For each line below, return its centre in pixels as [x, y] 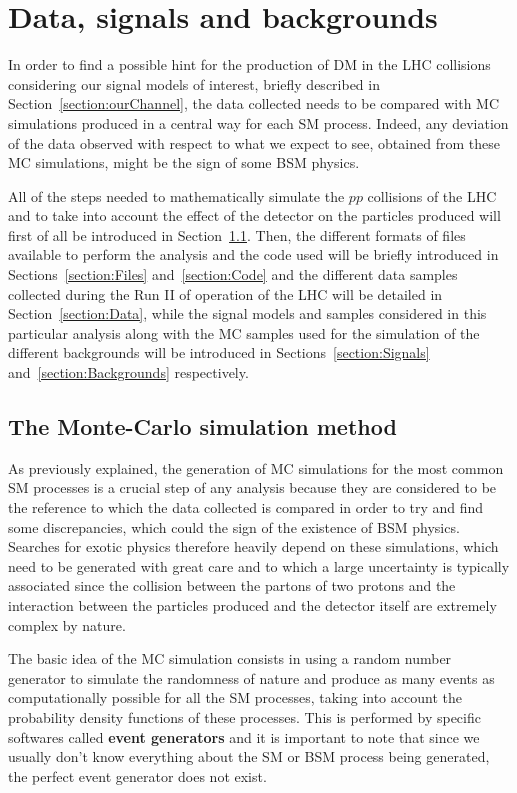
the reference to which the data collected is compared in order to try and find [246, 507]
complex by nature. [67, 624]
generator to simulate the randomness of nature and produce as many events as [251, 677]
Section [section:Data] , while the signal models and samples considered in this [247, 313]
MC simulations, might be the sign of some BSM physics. [184, 162]
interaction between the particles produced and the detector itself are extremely [252, 604]
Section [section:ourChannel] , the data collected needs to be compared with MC [254, 103]
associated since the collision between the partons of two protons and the [232, 585]
